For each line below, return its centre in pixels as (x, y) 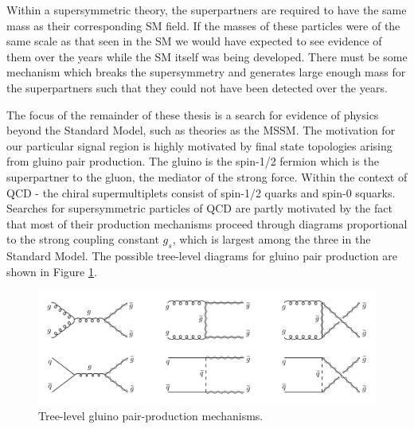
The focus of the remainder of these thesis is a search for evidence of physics (193, 114)
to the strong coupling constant (83, 239)
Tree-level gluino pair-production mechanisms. (151, 416)
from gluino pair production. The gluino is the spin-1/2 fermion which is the (193, 161)
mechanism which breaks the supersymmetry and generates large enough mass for (206, 72)
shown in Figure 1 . (52, 271)
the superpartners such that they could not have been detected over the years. (197, 87)
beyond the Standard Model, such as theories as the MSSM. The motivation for (201, 130)
